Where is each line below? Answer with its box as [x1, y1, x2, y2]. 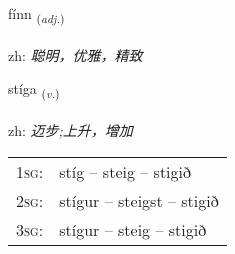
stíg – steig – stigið [59, 159, 192, 183]
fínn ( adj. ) [8, 3, 65, 26]
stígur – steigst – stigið [59, 188, 219, 212]
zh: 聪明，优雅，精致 [8, 44, 143, 65]
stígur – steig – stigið [59, 217, 207, 241]
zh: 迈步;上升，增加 [8, 120, 133, 141]
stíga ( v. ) [8, 78, 60, 102]
